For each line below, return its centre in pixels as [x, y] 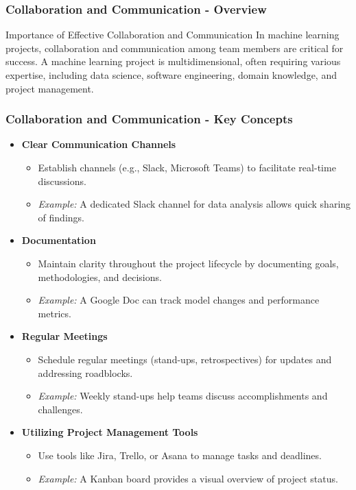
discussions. [62, 181]
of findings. [61, 217]
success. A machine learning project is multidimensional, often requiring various [173, 61]
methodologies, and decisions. [100, 277]
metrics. [55, 313]
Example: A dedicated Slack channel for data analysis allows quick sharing [194, 204]
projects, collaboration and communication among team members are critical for [175, 48]
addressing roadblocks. [85, 372]
